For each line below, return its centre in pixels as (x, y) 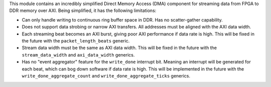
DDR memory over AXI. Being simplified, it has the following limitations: (83, 10)
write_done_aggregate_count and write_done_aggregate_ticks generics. (106, 75)
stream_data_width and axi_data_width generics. (78, 54)
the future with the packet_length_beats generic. (76, 40)
